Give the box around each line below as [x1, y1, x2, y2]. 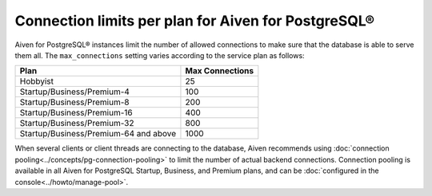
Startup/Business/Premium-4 [19, 86, 130, 97]
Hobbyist [19, 76, 54, 87]
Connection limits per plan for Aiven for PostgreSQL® [14, 12, 375, 29]
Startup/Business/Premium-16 [19, 108, 133, 119]
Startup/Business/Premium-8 [19, 96, 130, 108]
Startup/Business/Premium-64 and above [19, 128, 177, 139]
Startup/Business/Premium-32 [19, 118, 135, 129]
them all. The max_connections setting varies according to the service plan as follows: [14, 50, 305, 60]
